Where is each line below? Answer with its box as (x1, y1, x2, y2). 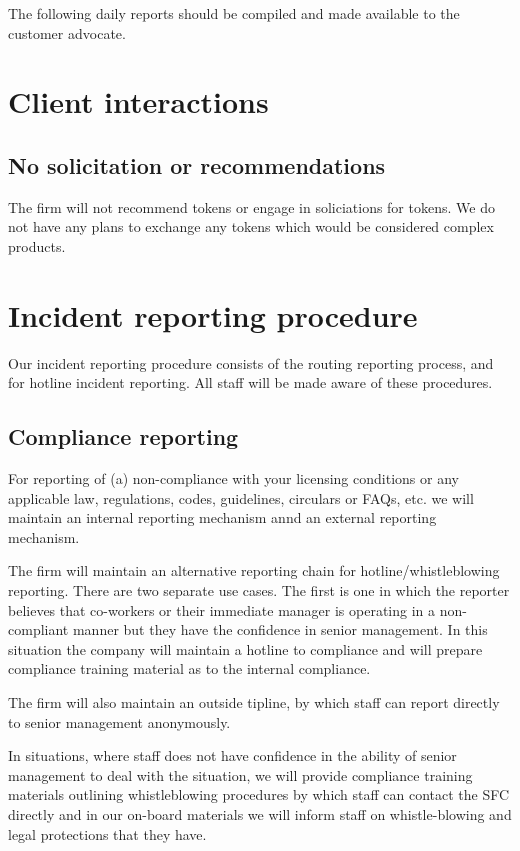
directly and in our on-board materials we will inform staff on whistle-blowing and (8, 803, 512, 824)
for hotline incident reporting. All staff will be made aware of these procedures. (8, 372, 493, 393)
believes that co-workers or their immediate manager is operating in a (8, 599, 436, 620)
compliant (8, 619, 69, 640)
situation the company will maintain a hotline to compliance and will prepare (8, 638, 483, 659)
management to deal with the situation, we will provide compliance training (8, 764, 473, 785)
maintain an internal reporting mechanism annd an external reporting (8, 507, 437, 528)
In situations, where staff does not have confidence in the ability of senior (8, 745, 457, 766)
